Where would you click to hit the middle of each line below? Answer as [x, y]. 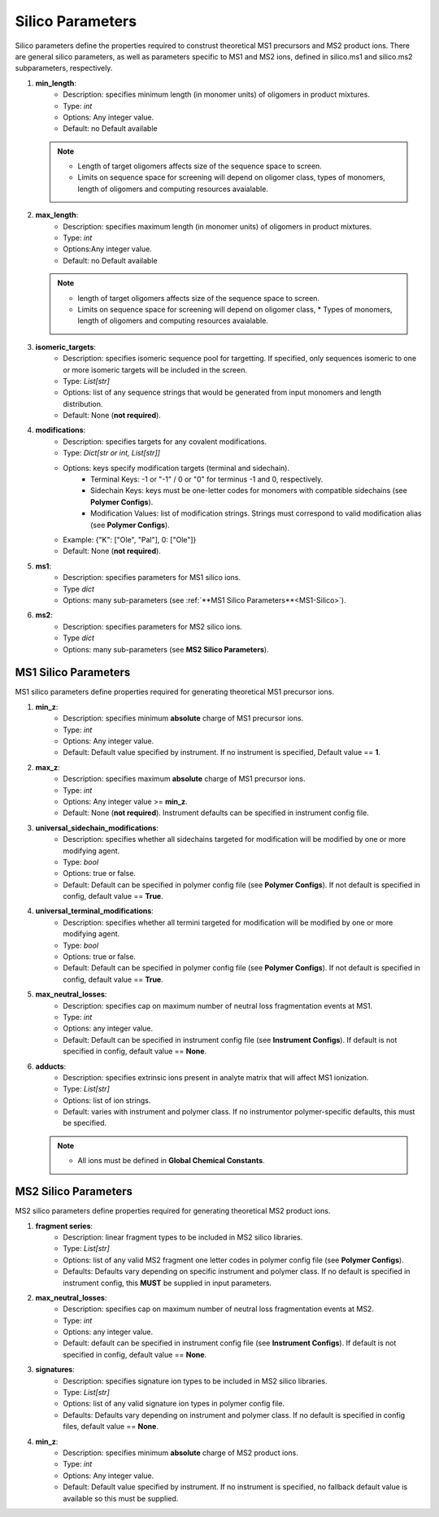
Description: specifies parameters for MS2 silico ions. [153, 626]
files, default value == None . [111, 1427]
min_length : [56, 83]
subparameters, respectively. [64, 68]
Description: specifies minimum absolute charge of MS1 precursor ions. [183, 718]
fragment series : [64, 1226]
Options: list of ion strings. [107, 1100]
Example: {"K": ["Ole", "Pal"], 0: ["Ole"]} [130, 540]
